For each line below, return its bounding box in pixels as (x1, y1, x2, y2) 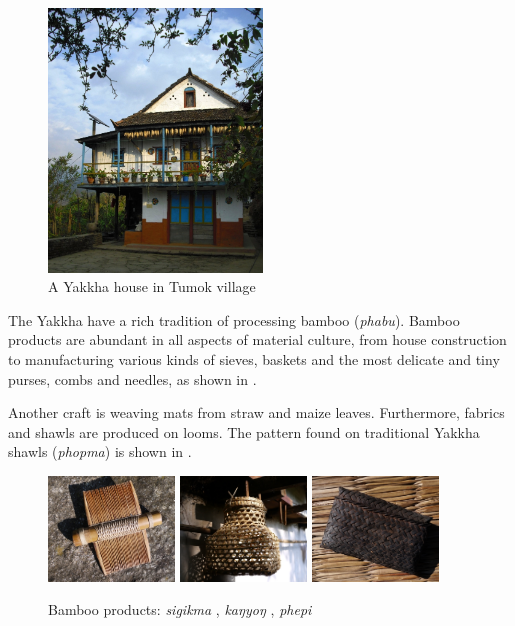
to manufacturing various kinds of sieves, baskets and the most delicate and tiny (8, 348, 500, 369)
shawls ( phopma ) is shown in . (8, 441, 192, 462)
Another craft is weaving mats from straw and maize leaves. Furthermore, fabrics (8, 402, 505, 423)
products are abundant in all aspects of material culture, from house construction (8, 329, 507, 350)
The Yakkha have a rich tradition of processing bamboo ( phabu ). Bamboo (8, 309, 460, 330)
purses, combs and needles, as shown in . (8, 368, 257, 389)
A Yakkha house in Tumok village (48, 276, 256, 297)
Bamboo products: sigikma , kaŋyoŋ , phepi (48, 599, 312, 620)
